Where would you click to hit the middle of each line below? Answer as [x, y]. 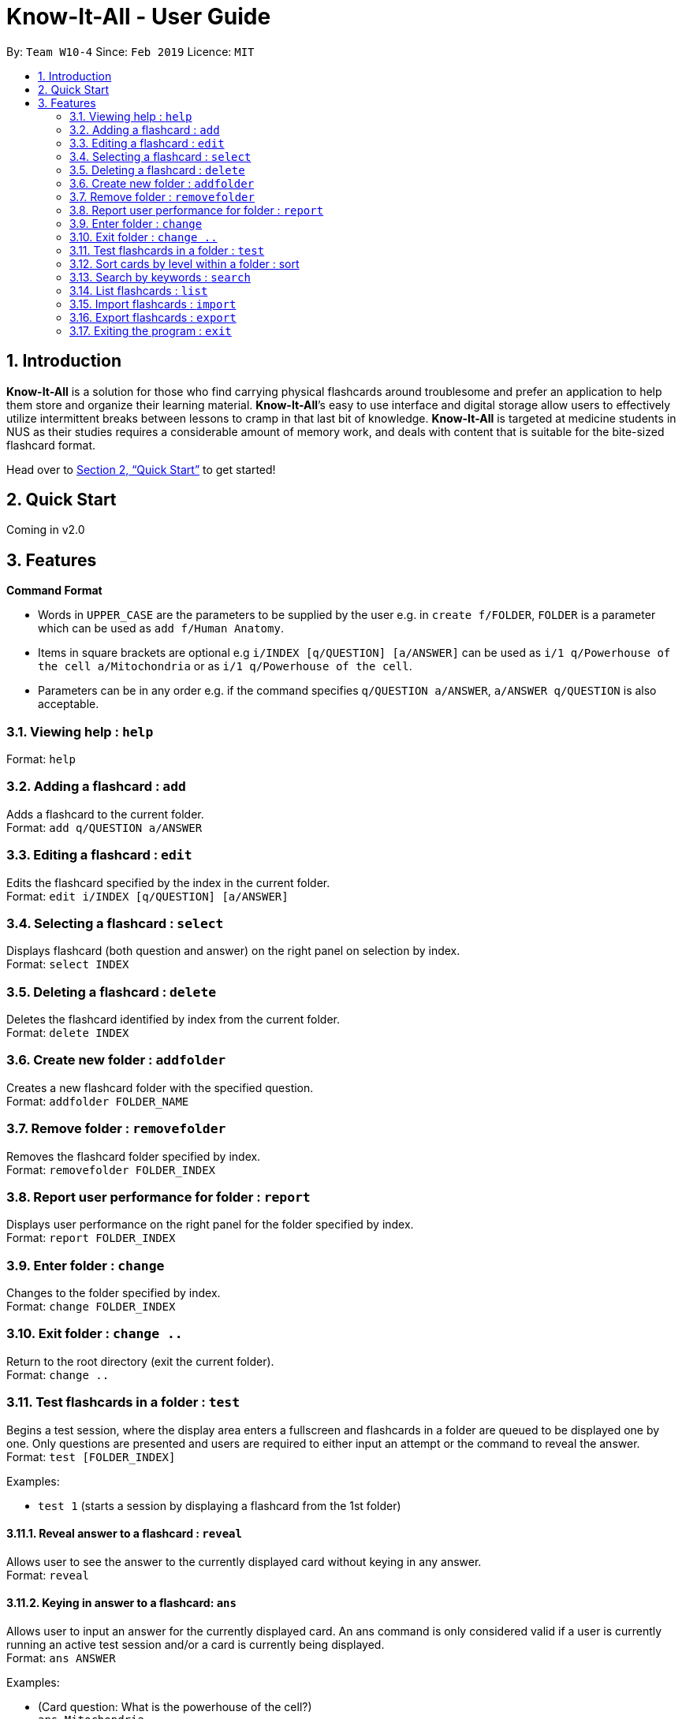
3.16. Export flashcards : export [153, 317]
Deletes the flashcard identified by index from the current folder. [173, 1020]
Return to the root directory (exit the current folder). [140, 1361]
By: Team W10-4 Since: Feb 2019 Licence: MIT [130, 51]
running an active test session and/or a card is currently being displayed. [196, 1644]
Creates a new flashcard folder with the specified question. [160, 1087]
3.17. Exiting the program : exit [151, 330]
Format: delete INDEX [68, 1033]
